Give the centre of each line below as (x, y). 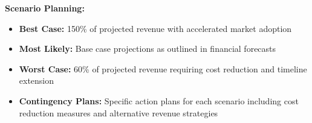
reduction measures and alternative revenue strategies (119, 112)
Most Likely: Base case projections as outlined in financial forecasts (148, 49)
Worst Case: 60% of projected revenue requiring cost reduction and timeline (163, 68)
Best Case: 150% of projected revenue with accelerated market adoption (155, 28)
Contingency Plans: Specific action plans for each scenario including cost (159, 100)
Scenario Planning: (45, 8)
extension (37, 80)
